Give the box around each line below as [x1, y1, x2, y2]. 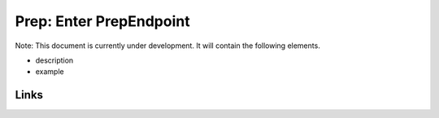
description [35, 55, 74, 65]
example [35, 67, 64, 76]
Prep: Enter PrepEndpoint [15, 12, 190, 30]
